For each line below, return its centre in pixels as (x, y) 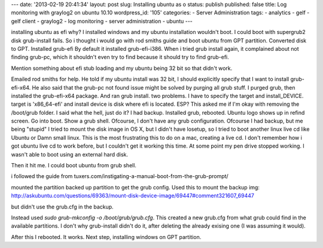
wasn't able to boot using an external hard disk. (70, 154)
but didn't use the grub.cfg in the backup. (62, 207)
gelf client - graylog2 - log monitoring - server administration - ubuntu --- (102, 21)
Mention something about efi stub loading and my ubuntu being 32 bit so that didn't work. (122, 68)
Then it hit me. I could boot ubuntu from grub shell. (74, 166)
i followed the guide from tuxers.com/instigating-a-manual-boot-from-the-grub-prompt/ (120, 176)
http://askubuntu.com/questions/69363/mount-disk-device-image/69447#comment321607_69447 (132, 196)
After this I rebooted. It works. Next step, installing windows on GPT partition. (106, 237)
